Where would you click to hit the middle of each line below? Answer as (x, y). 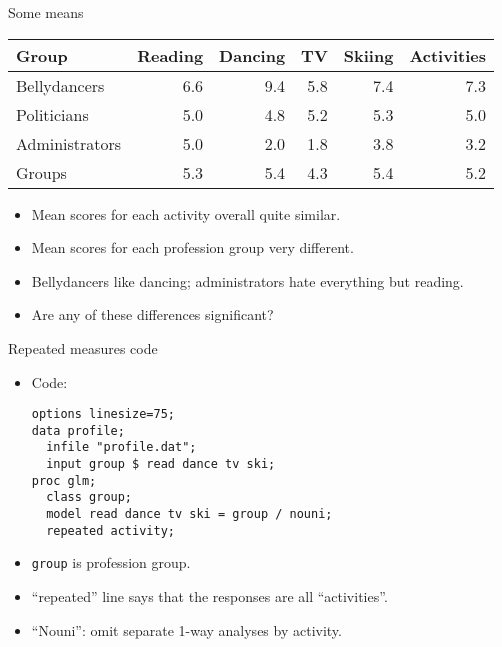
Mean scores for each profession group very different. (192, 247)
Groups (41, 172)
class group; (89, 497)
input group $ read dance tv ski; (161, 464)
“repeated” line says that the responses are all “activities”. (209, 596)
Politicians (52, 114)
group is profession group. (111, 562)
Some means (46, 12)
